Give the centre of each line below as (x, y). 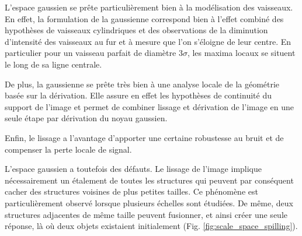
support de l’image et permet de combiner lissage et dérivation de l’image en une (150, 106)
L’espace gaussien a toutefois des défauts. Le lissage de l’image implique (133, 169)
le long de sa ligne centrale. (53, 64)
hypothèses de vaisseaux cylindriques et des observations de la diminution (136, 30)
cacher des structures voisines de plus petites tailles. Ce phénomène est (131, 191)
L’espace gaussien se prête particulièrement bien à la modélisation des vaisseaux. (149, 7)
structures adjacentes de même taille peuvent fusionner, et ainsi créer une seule (146, 214)
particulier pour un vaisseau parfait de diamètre (91, 53)
